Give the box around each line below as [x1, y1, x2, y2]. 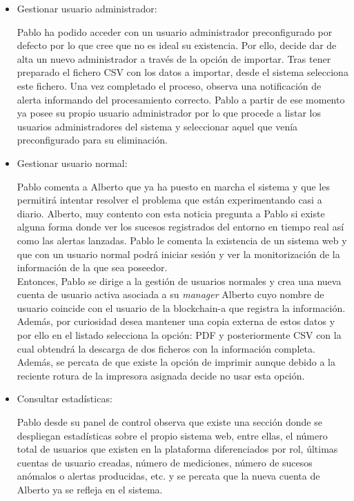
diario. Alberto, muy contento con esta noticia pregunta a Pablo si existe [17, 206, 325, 220]
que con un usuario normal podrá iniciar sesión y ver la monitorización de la [17, 246, 340, 261]
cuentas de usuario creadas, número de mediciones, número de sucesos [17, 455, 313, 469]
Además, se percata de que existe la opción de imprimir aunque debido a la [17, 355, 335, 369]
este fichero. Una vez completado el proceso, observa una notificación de [17, 78, 322, 92]
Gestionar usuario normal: [17, 155, 128, 170]
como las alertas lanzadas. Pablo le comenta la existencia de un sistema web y [17, 233, 347, 247]
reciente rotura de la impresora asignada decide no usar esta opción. [17, 368, 305, 382]
